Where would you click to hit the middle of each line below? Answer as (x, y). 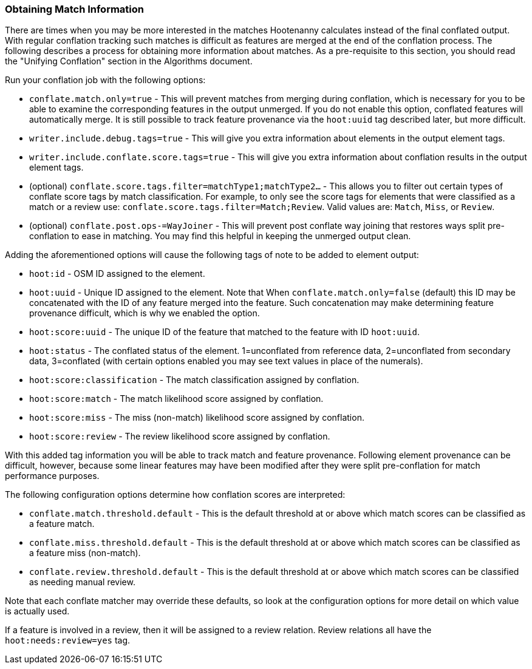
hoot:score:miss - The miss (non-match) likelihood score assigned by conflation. (197, 418)
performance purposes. (52, 476)
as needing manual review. (82, 582)
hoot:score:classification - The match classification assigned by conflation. (194, 380)
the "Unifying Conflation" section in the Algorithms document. (129, 61)
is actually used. (37, 611)
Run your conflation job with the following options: (105, 80)
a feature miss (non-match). (85, 553)
